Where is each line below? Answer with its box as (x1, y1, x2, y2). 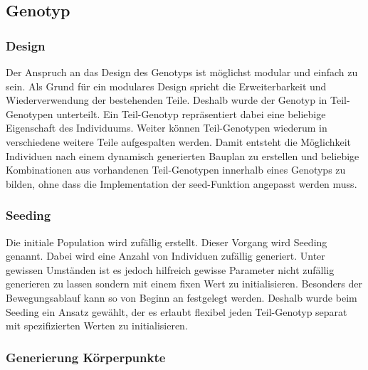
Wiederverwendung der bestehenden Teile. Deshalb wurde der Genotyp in (6, 92, 327, 107)
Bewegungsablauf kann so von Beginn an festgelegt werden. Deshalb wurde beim (6, 290, 357, 305)
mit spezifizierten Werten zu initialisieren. (6, 318, 188, 333)
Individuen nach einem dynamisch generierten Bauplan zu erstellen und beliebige (6, 148, 359, 163)
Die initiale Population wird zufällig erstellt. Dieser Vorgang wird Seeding (6, 234, 327, 249)
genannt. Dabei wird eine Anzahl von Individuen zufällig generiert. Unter (6, 248, 325, 263)
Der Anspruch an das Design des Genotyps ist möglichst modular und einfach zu (6, 65, 358, 79)
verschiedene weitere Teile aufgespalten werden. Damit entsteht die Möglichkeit (6, 134, 352, 149)
